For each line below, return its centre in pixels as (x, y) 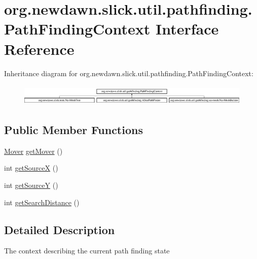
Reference (39, 48)
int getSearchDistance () (42, 202)
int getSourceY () (31, 185)
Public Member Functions (74, 129)
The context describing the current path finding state (87, 251)
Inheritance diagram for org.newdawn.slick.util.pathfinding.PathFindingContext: (129, 73)
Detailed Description (60, 229)
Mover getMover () (33, 151)
